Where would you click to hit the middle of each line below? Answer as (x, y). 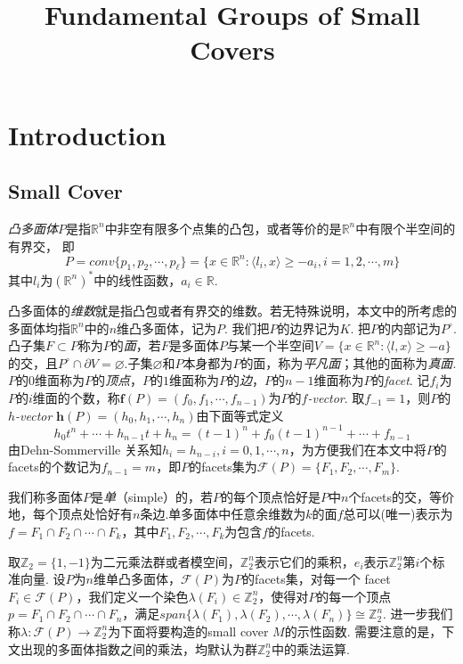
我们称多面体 (45, 496)
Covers (232, 49)
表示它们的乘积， (304, 561)
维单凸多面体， (137, 579)
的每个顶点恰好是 (270, 496)
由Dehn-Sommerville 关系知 (85, 449)
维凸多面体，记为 (167, 328)
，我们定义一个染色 (132, 596)
